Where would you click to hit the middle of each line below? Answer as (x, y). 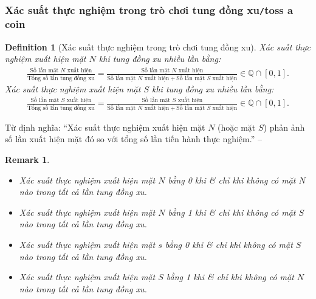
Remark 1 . (27, 159)
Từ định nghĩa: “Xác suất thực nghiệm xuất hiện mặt (105, 127)
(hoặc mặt (237, 127)
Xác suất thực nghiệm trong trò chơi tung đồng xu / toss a (149, 9)
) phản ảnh (284, 127)
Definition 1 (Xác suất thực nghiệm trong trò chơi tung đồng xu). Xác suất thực (158, 46)
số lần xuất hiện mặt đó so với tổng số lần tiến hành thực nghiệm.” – (133, 139)
